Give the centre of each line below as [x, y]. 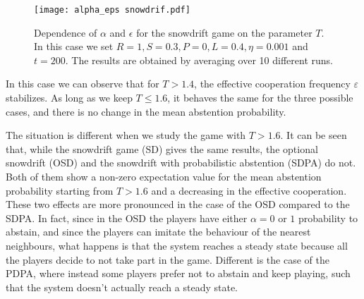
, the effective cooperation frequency [272, 84]
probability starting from [60, 190]
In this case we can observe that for [83, 84]
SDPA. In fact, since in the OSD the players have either [127, 218]
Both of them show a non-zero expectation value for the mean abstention [164, 176]
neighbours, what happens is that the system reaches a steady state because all [177, 245]
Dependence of [66, 32]
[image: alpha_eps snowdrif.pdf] [112, 10]
